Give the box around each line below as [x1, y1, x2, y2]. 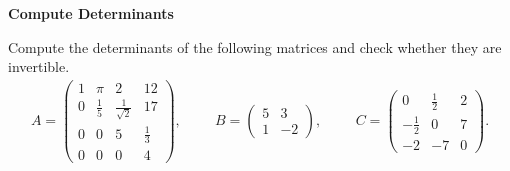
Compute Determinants [8, 3, 174, 23]
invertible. [8, 56, 70, 77]
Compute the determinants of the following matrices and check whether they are [8, 36, 502, 57]
